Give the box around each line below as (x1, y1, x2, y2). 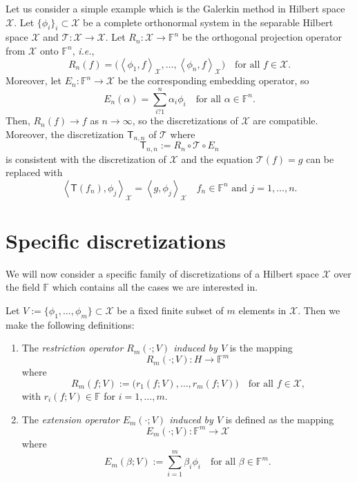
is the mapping (229, 340, 293, 355)
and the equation (181, 151, 253, 166)
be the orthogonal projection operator (182, 30, 342, 44)
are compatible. (253, 113, 318, 128)
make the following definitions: (6, 317, 135, 331)
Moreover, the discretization (6, 126, 124, 141)
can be (306, 151, 334, 166)
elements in (238, 302, 287, 317)
